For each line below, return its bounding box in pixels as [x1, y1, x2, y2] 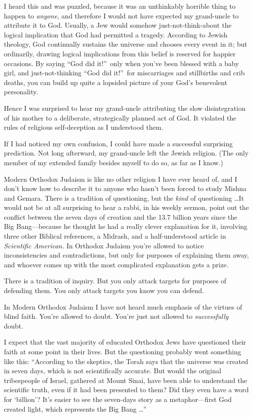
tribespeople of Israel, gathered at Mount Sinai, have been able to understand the [4, 375, 247, 385]
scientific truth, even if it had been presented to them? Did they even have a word [4, 384, 249, 395]
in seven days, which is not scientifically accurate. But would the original [4, 365, 221, 376]
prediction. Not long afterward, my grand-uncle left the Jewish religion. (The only [4, 148, 249, 158]
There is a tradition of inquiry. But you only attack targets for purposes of [4, 276, 226, 286]
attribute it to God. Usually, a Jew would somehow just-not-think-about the [4, 20, 232, 30]
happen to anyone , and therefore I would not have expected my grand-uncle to [4, 10, 239, 20]
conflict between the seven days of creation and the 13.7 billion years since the [4, 211, 237, 222]
